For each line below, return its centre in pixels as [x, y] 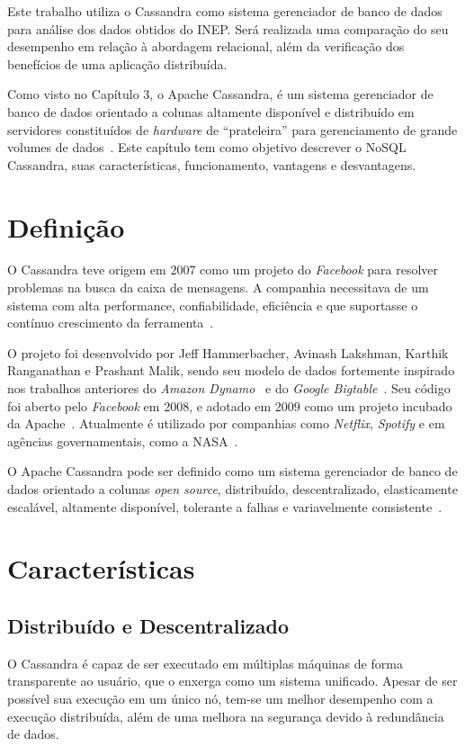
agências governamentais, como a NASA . [123, 440]
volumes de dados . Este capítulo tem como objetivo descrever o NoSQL [207, 147]
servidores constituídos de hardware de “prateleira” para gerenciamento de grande [232, 129]
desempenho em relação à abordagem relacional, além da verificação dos [206, 46]
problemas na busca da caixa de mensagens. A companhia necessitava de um [218, 288]
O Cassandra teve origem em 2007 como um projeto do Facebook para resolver [223, 270]
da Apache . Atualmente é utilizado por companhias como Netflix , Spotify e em [226, 423]
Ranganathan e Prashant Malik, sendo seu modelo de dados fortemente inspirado [231, 370]
